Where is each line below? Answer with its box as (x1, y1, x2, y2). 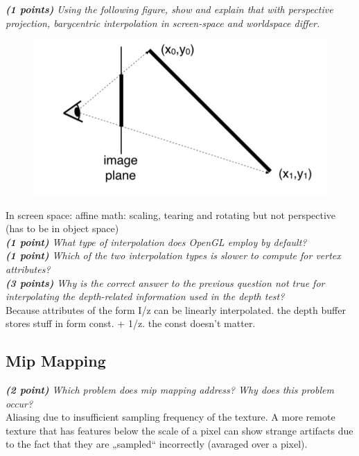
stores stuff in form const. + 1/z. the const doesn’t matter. (6, 316, 256, 331)
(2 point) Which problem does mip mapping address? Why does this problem (6, 383, 334, 397)
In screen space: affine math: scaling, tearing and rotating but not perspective (6, 207, 336, 222)
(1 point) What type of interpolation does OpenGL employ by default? (6, 234, 307, 249)
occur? (6, 396, 33, 410)
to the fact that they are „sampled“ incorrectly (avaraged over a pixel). (6, 437, 308, 451)
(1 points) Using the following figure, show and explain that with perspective (6, 2, 333, 16)
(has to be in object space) (6, 221, 119, 236)
